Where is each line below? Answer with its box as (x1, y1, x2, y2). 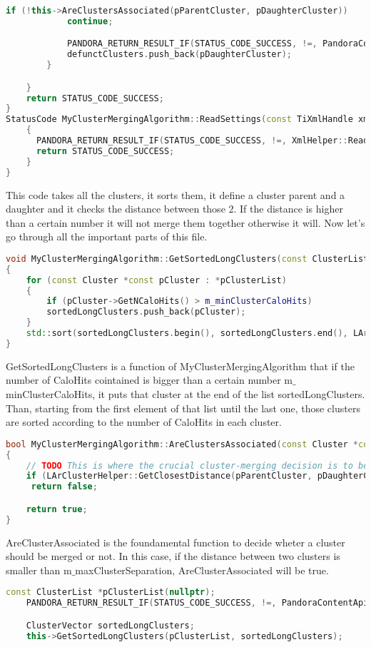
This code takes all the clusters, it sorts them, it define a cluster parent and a (6, 187, 345, 202)
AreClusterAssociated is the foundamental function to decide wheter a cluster (6, 534, 345, 549)
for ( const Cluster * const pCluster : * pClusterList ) (26, 275, 287, 285)
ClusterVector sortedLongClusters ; (26, 620, 195, 631)
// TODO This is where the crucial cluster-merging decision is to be (26, 460, 369, 471)
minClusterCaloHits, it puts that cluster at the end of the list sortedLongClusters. (6, 387, 365, 401)
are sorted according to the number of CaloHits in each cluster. (6, 414, 282, 429)
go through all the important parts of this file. (6, 229, 208, 244)
